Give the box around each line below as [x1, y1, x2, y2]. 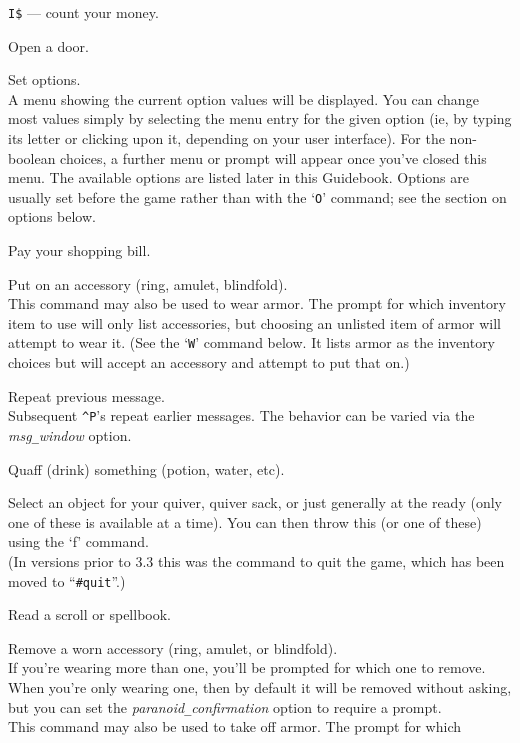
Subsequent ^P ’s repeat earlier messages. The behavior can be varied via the [8, 405, 475, 426]
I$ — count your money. [8, 2, 159, 22]
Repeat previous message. [8, 385, 165, 406]
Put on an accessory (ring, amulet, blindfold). [8, 273, 288, 294]
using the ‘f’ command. [8, 531, 149, 552]
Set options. [8, 69, 81, 90]
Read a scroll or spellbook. [8, 604, 171, 625]
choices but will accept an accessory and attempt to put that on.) [8, 352, 410, 373]
